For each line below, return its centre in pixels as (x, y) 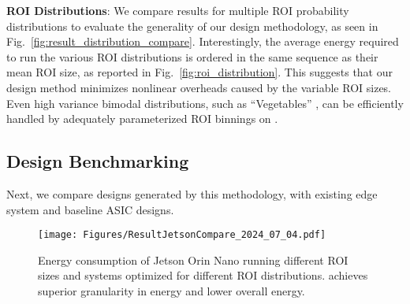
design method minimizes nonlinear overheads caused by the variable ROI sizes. (199, 87)
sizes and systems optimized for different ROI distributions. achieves (203, 275)
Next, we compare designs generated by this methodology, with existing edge (192, 193)
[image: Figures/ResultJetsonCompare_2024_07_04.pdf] (182, 235)
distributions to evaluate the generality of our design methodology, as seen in (192, 26)
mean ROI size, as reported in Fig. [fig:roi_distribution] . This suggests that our (200, 72)
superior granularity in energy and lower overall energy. (171, 290)
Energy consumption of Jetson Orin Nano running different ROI (193, 260)
